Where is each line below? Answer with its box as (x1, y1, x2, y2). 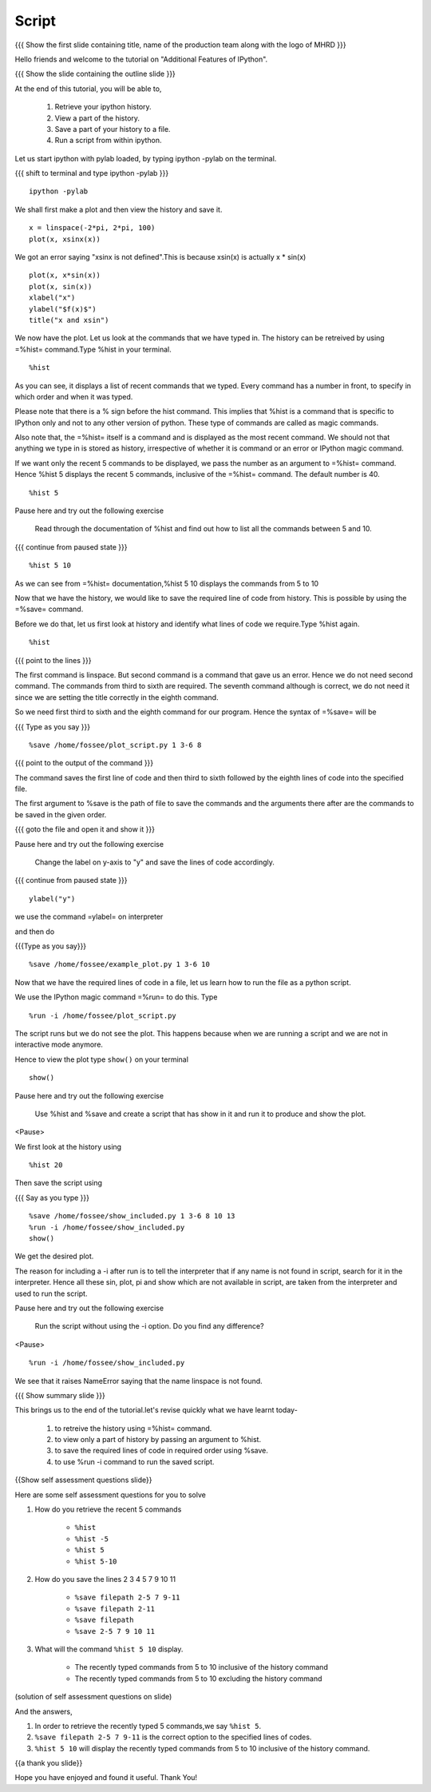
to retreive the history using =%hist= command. (54, 1423, 212, 1433)
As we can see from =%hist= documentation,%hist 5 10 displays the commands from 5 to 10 (14, 578, 319, 588)
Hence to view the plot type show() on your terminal (14, 1055, 189, 1064)
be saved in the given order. (14, 809, 107, 819)
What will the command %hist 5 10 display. (34, 1644, 184, 1654)
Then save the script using (14, 1178, 103, 1188)
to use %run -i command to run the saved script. (54, 1456, 215, 1466)
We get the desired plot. (14, 1251, 94, 1262)
